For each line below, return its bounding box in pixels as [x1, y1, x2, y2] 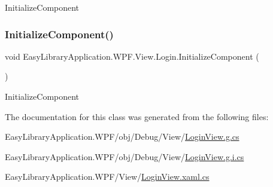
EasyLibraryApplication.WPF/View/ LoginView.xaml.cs [5, 170, 210, 183]
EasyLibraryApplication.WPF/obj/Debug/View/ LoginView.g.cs [5, 130, 239, 143]
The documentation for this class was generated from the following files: [5, 110, 269, 122]
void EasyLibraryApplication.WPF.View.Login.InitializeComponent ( [5, 50, 259, 62]
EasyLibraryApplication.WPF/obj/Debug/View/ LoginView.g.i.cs [5, 150, 244, 163]
